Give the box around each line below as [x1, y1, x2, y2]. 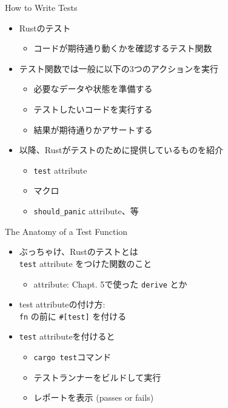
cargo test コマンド [33, 350, 112, 363]
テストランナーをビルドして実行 [33, 370, 161, 383]
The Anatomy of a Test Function [5, 225, 128, 237]
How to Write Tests [5, 1, 78, 13]
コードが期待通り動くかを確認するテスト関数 [33, 42, 212, 54]
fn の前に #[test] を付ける [19, 309, 127, 322]
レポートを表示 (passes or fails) [33, 391, 154, 404]
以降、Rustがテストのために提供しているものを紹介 [19, 143, 224, 156]
